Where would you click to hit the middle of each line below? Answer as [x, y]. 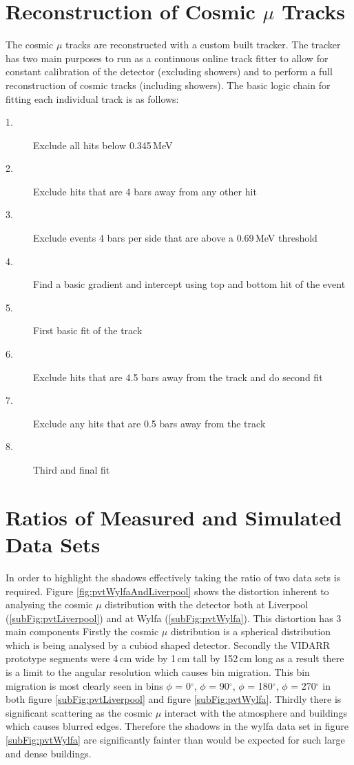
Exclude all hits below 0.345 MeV [103, 145]
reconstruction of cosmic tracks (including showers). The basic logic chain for [168, 85]
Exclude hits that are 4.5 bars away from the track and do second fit [178, 377]
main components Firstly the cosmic [82, 631]
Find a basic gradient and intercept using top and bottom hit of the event [189, 284]
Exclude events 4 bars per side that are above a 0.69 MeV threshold [175, 238]
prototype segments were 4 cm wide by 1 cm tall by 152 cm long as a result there [175, 658]
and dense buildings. [49, 753]
